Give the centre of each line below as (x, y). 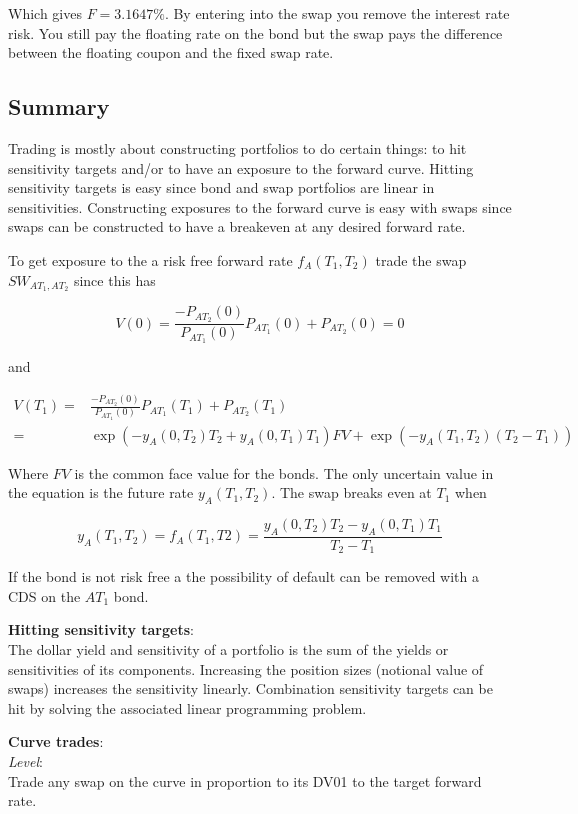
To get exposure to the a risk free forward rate (150, 259)
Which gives (45, 13)
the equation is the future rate (101, 492)
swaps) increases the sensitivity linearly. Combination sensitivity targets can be (250, 688)
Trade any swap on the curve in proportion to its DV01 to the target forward (245, 780)
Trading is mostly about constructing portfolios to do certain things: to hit (237, 147)
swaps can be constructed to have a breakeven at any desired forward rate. (237, 226)
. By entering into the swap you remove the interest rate (337, 13)
